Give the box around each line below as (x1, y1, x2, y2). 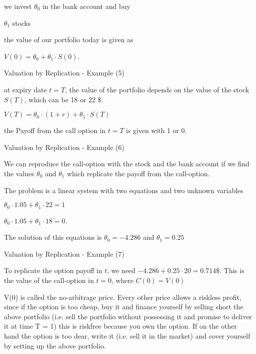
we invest (4, 1, 32, 11)
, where (111, 275, 133, 285)
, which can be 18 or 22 (24, 94, 96, 104)
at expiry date (4, 84, 47, 94)
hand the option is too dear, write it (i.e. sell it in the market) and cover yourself (4, 330, 251, 341)
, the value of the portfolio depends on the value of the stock (64, 84, 250, 94)
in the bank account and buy (42, 1, 130, 11)
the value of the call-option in (4, 275, 94, 285)
